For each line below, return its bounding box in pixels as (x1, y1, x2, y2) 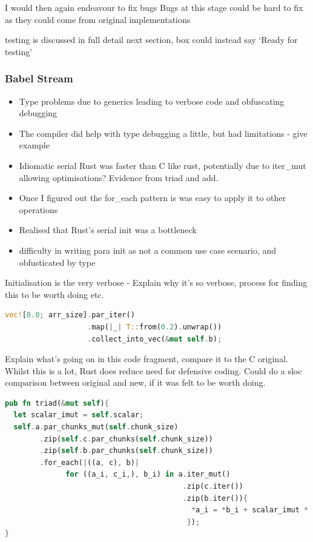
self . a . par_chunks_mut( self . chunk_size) (13, 423, 179, 432)
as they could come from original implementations (5, 13, 191, 25)
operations (19, 203, 58, 216)
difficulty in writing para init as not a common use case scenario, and (19, 243, 277, 256)
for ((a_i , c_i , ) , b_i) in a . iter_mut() (65, 470, 231, 479)
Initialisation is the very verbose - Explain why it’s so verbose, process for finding (5, 276, 308, 289)
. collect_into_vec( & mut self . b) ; (87, 334, 222, 343)
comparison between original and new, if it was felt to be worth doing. (5, 376, 266, 389)
